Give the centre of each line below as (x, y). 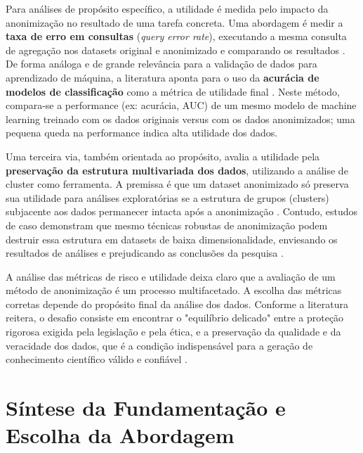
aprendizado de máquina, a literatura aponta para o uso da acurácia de (163, 77)
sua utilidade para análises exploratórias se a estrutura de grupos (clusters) (167, 197)
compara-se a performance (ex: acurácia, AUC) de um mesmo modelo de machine (181, 105)
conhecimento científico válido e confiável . (97, 359)
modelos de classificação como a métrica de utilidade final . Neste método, (173, 91)
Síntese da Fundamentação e (146, 408)
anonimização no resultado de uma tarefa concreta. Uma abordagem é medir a (174, 22)
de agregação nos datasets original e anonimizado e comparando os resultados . (176, 50)
